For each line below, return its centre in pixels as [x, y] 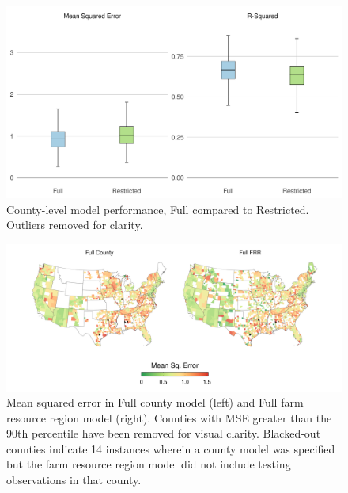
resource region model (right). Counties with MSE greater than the [169, 417]
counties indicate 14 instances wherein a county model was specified [171, 448]
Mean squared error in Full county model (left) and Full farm [155, 402]
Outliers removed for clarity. [75, 225]
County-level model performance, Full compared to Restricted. [158, 209]
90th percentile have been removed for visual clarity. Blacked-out [164, 433]
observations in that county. [74, 480]
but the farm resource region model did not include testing [149, 464]
